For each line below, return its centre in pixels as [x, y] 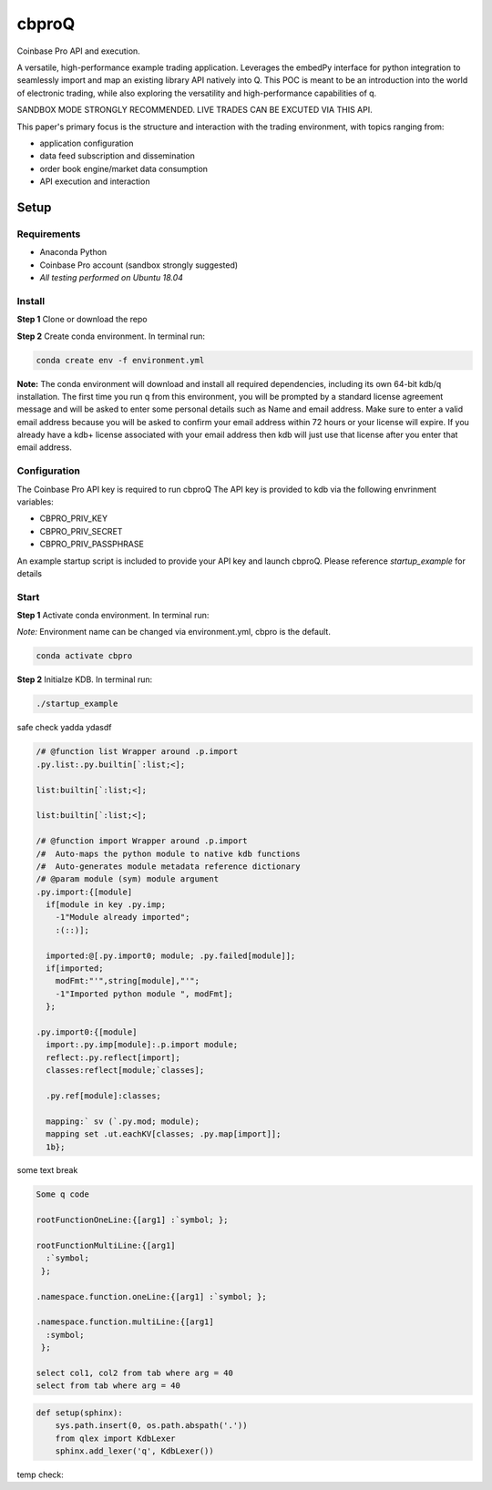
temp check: [40, 1475]
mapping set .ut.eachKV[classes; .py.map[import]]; [164, 1134]
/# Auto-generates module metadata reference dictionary [168, 866]
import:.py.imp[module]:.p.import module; [142, 1045]
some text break [47, 1170]
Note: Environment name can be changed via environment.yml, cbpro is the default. [174, 632]
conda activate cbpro [84, 656]
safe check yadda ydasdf [64, 728]
